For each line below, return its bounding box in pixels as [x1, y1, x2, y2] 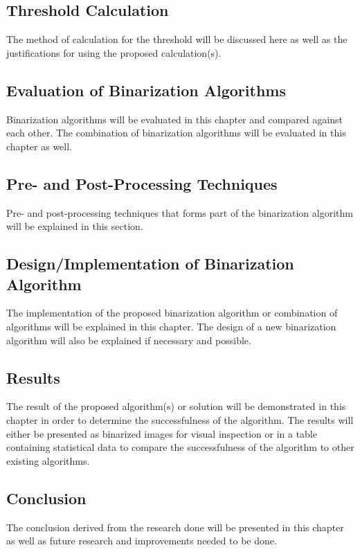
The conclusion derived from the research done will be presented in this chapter [6, 519, 344, 534]
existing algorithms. [6, 453, 90, 468]
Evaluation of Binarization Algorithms [6, 79, 286, 100]
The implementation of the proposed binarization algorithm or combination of [6, 305, 338, 320]
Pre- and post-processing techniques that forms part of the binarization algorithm [6, 205, 353, 220]
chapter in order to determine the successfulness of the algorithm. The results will [6, 412, 354, 427]
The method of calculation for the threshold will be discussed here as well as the [6, 32, 348, 46]
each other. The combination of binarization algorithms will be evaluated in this [6, 125, 346, 140]
